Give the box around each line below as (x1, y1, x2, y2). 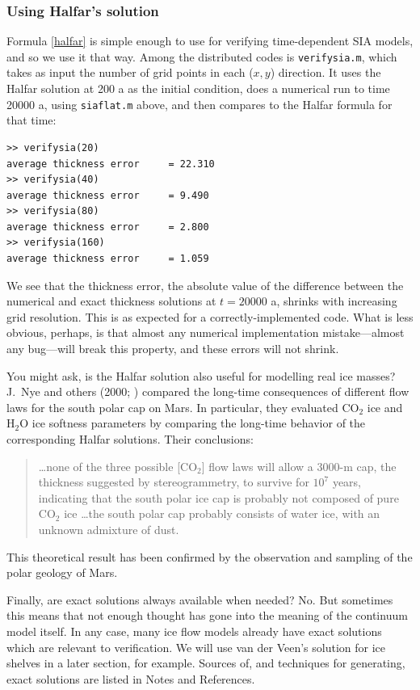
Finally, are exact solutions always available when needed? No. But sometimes (6, 591, 393, 608)
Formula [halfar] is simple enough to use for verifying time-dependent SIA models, (6, 32, 414, 49)
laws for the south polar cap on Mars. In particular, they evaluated (6, 398, 338, 415)
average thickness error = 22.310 (6, 158, 215, 170)
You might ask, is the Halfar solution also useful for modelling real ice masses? (6, 367, 396, 384)
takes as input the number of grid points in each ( (6, 64, 254, 81)
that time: (6, 111, 57, 128)
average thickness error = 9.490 (6, 189, 209, 201)
